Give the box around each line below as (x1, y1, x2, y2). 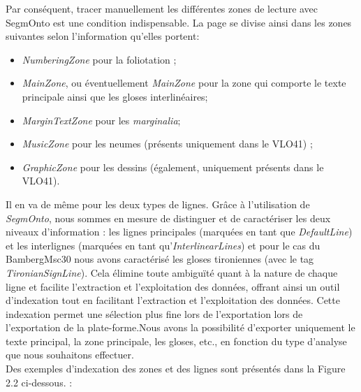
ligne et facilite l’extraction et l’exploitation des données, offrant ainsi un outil (6, 279, 340, 293)
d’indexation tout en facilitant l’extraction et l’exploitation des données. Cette (6, 293, 340, 307)
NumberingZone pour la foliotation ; (22, 52, 177, 66)
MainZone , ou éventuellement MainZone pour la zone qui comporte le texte (22, 75, 346, 90)
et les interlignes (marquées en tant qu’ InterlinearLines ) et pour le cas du (6, 238, 321, 252)
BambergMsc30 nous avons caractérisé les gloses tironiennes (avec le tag (6, 252, 314, 266)
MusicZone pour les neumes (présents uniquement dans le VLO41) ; (22, 136, 313, 151)
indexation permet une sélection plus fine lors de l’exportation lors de (6, 306, 303, 321)
